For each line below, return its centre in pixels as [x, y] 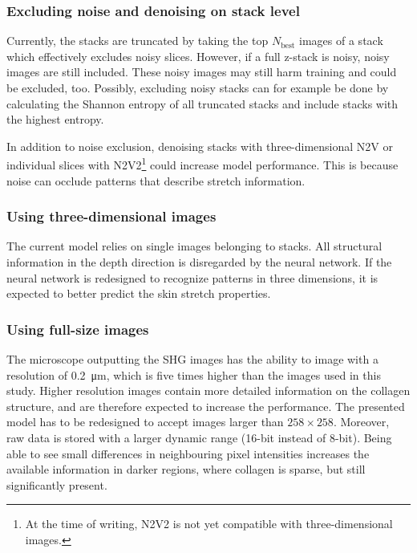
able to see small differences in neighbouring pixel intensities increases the [188, 453]
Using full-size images [78, 329]
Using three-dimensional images [111, 216]
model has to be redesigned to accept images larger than [145, 422]
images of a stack [341, 41]
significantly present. [57, 484]
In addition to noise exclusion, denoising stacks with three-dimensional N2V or [200, 146]
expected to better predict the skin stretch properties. [139, 293]
